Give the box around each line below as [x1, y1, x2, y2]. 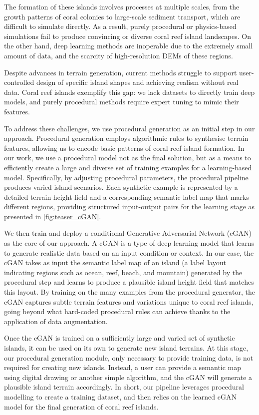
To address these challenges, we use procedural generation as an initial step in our [4, 123, 255, 133]
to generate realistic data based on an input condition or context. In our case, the [4, 247, 254, 258]
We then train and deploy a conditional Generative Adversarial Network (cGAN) [4, 228, 252, 238]
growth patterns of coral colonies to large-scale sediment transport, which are [4, 11, 241, 21]
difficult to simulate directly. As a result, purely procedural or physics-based [4, 21, 237, 31]
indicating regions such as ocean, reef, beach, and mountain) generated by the [4, 267, 243, 277]
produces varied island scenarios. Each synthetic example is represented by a [4, 182, 238, 192]
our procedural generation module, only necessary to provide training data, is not [4, 352, 254, 363]
